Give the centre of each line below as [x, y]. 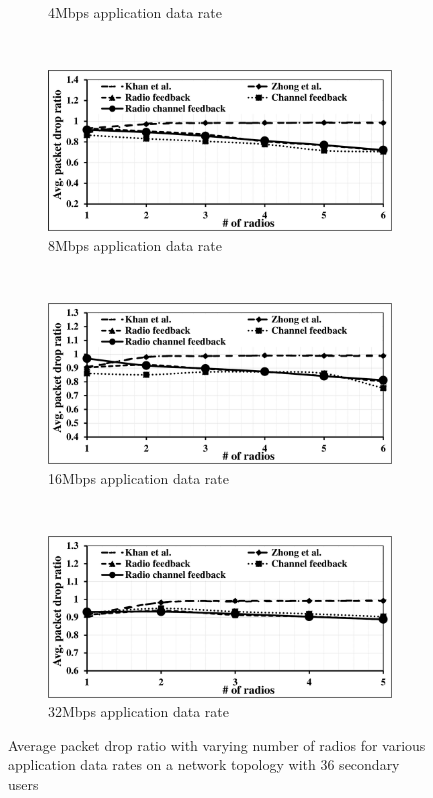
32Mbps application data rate [138, 711]
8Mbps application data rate [135, 245]
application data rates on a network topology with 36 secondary [204, 764]
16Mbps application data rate [138, 478]
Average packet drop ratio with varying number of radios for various [217, 744]
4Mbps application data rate [135, 12]
